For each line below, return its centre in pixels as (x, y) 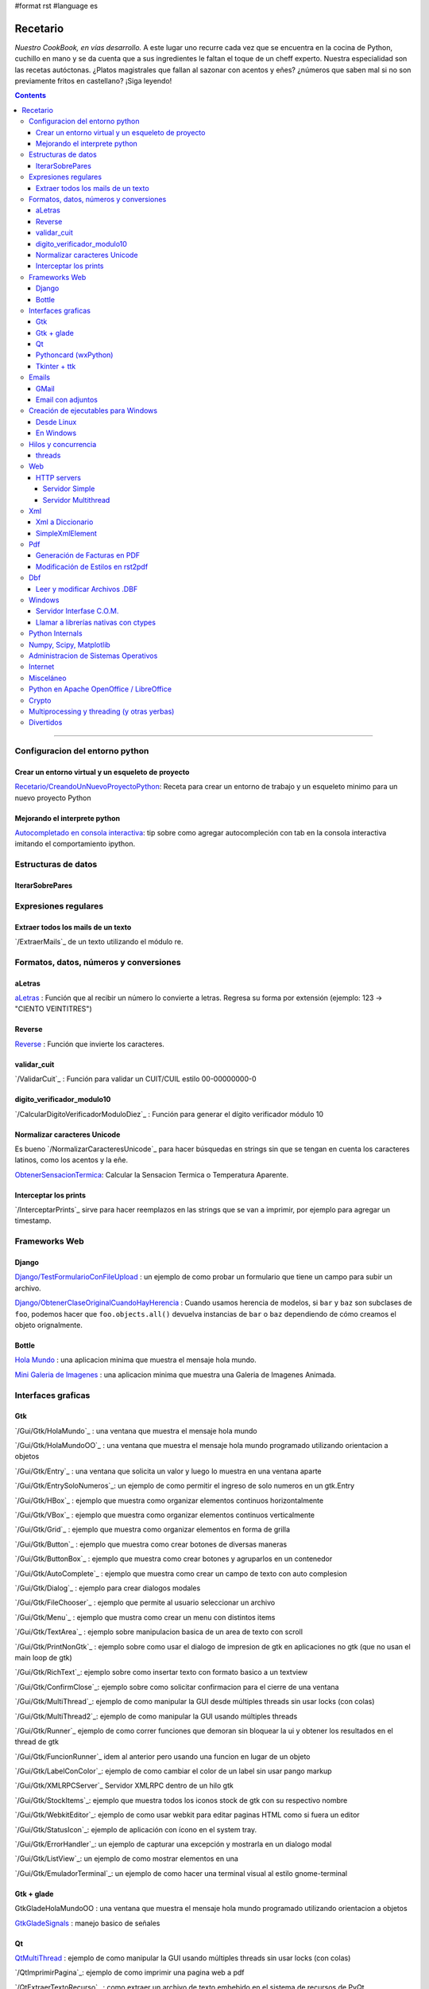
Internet (42, 667)
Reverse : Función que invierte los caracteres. (89, 1044)
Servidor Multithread (76, 500)
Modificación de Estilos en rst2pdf (92, 566)
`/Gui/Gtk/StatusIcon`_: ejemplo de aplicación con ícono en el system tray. (136, 1829)
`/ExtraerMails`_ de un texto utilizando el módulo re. (99, 941)
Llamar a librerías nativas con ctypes (96, 622)
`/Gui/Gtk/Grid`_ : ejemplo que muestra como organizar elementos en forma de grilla (152, 1530)
